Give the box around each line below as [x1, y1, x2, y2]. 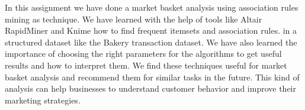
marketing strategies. [5, 93, 81, 106]
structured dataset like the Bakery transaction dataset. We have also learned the [5, 35, 297, 48]
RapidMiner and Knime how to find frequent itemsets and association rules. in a [5, 24, 297, 37]
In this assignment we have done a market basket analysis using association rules [5, 1, 298, 13]
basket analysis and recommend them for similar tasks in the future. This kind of [5, 70, 300, 83]
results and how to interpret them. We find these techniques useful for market [5, 59, 287, 71]
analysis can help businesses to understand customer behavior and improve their [5, 82, 296, 95]
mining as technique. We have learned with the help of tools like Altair [5, 12, 262, 25]
